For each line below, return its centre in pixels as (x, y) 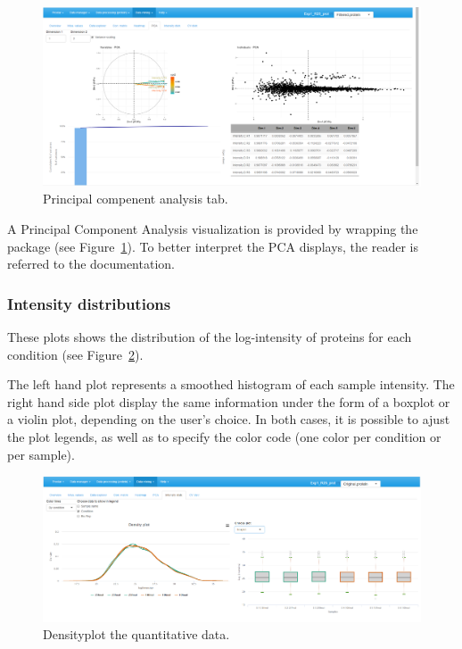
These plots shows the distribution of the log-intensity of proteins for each (210, 337)
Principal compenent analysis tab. (136, 199)
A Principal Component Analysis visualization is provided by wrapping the (213, 229)
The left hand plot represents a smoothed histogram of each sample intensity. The (231, 384)
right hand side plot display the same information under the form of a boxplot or (229, 401)
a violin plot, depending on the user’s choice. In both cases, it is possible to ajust (229, 419)
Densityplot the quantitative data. (136, 634)
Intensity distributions (89, 303)
